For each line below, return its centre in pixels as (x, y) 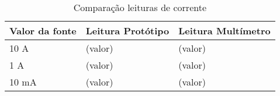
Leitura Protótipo (127, 31)
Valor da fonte (43, 31)
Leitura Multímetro (224, 31)
